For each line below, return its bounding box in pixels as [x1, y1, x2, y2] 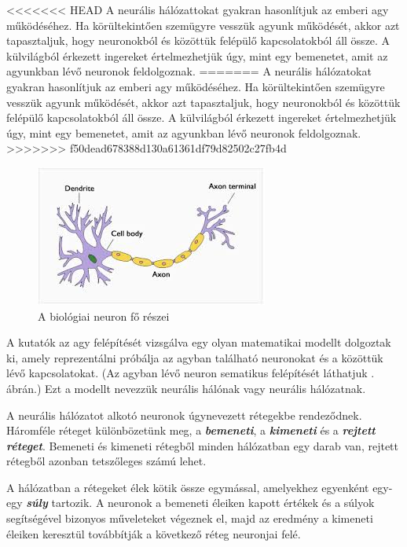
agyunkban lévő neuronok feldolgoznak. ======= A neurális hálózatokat [6, 63, 372, 79]
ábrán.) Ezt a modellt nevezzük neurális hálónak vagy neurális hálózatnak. [6, 380, 366, 396]
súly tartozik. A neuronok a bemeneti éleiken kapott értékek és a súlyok [26, 494, 375, 511]
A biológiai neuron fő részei [38, 307, 170, 324]
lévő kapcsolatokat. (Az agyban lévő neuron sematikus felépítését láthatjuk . [6, 365, 375, 381]
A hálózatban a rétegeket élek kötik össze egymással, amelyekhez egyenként [6, 479, 369, 495]
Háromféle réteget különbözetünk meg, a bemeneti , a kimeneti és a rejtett [6, 422, 376, 439]
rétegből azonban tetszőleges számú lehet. [6, 453, 207, 469]
